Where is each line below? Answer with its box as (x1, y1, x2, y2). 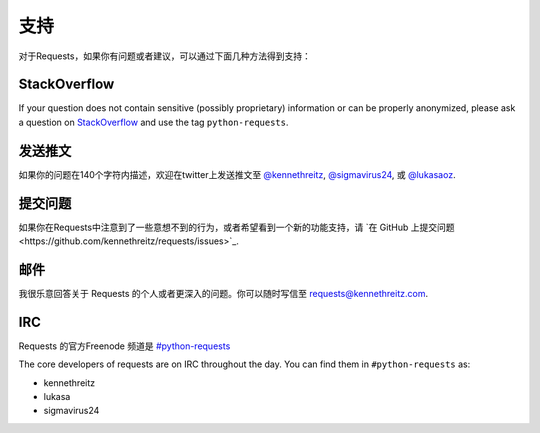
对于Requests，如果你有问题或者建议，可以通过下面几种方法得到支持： (18, 50, 312, 62)
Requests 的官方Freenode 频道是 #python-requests (18, 340, 231, 352)
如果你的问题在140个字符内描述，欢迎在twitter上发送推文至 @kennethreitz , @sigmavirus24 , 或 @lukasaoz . (18, 168, 456, 180)
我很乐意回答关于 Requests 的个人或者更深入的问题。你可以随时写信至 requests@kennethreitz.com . (18, 287, 429, 299)
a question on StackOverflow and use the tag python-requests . (18, 116, 289, 128)
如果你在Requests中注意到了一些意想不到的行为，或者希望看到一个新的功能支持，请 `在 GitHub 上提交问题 (18, 221, 455, 233)
